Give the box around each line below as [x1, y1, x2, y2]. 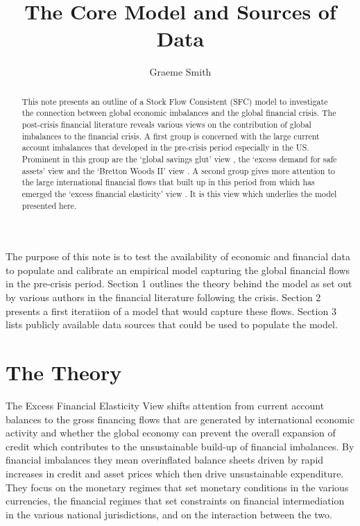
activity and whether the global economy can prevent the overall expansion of [6, 425, 336, 440]
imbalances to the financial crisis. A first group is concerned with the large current [22, 130, 320, 142]
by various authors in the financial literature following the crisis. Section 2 [6, 290, 321, 305]
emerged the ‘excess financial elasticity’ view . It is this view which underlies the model [22, 187, 337, 199]
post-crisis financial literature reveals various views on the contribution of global [22, 119, 311, 130]
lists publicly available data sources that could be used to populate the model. [6, 317, 338, 332]
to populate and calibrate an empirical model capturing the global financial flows [6, 262, 350, 277]
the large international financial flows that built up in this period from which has [22, 176, 315, 188]
